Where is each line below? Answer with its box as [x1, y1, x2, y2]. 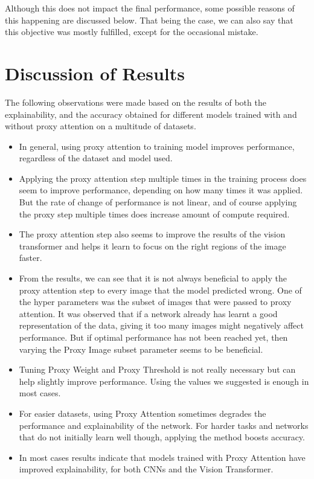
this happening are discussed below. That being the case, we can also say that [5, 13, 293, 26]
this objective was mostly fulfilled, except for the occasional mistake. [5, 25, 258, 38]
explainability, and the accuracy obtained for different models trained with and [5, 108, 297, 120]
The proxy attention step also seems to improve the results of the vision [19, 228, 286, 240]
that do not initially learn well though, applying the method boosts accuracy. [19, 431, 305, 443]
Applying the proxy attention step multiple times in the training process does [19, 172, 307, 184]
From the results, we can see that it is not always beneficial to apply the [19, 272, 287, 285]
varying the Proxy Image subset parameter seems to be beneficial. [19, 342, 263, 355]
